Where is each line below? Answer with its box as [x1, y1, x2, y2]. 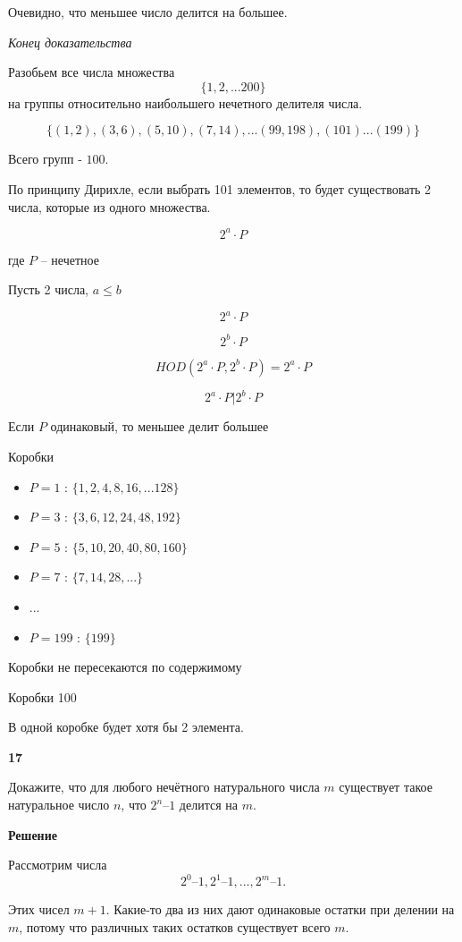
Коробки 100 [8, 687, 77, 706]
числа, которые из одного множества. [8, 197, 211, 216]
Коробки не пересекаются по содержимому [8, 658, 242, 676]
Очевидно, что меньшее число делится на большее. [8, 3, 288, 21]
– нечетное [40, 250, 99, 268]
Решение [8, 825, 57, 844]
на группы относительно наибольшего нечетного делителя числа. [8, 93, 363, 112]
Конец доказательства [8, 32, 132, 51]
